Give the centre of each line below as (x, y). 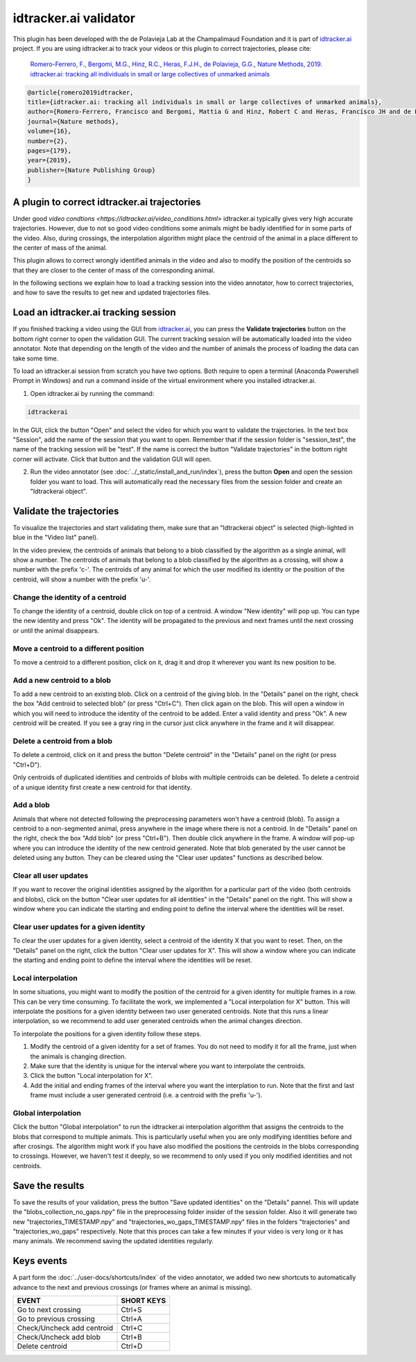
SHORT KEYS (144, 1301)
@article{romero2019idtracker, (81, 92)
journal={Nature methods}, (73, 121)
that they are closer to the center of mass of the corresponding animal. (114, 270)
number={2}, (48, 141)
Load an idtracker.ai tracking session (94, 313)
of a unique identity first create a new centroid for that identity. (102, 787)
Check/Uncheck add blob (59, 1337)
